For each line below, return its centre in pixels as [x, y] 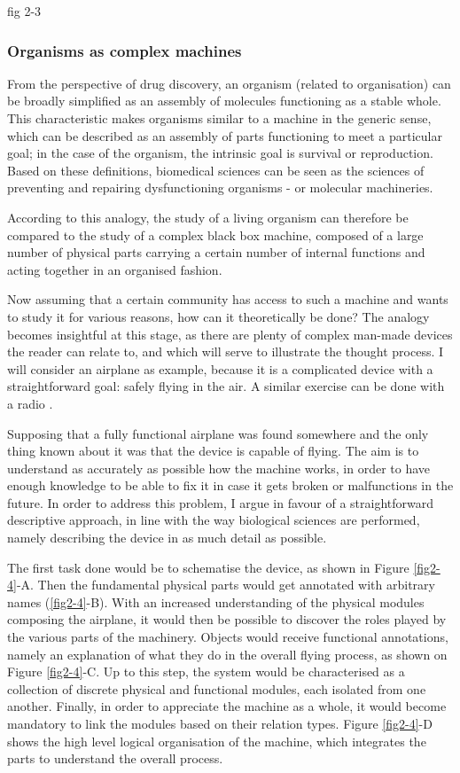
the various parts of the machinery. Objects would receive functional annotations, [228, 637]
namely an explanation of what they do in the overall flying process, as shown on [227, 654]
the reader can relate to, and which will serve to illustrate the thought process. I [226, 351]
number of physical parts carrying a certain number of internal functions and [216, 252]
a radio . [30, 403]
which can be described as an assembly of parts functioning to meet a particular [225, 135]
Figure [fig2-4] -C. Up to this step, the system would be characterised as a [206, 671]
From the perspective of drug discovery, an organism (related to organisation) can [229, 83]
